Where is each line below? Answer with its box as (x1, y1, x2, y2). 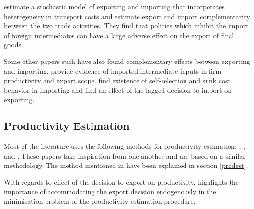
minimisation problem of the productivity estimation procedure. (4, 196, 196, 206)
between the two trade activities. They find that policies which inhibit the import (4, 21, 249, 31)
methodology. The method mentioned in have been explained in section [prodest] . (4, 160, 248, 170)
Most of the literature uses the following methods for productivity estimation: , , (4, 141, 245, 151)
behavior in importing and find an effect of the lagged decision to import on (4, 84, 231, 95)
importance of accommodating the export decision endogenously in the (4, 186, 216, 196)
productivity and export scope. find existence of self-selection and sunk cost (4, 75, 231, 85)
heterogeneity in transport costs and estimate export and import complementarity (4, 11, 250, 21)
